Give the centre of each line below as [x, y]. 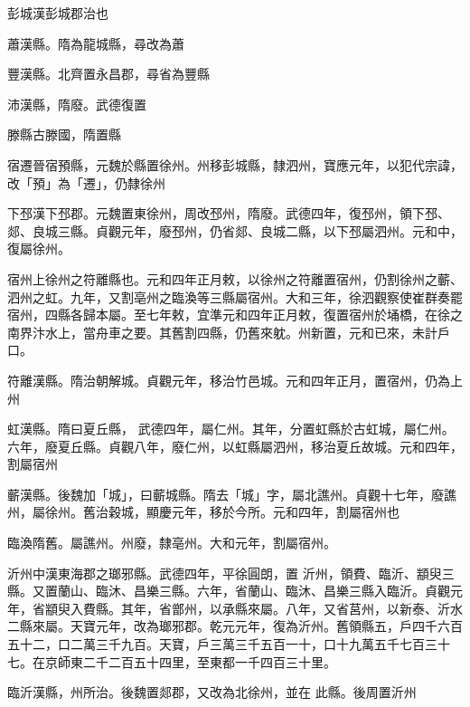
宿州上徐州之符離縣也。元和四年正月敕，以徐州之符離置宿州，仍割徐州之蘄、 [235, 278]
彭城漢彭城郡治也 [58, 13]
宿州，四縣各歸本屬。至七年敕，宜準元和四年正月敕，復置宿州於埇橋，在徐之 [235, 315]
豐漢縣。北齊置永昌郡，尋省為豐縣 [108, 74]
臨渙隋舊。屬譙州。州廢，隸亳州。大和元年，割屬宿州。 [172, 543]
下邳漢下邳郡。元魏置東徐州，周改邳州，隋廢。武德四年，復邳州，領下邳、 [229, 213]
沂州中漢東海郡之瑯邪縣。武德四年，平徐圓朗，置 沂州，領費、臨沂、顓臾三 [231, 573]
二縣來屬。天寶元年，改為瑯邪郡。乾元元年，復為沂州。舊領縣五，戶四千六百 [235, 626]
